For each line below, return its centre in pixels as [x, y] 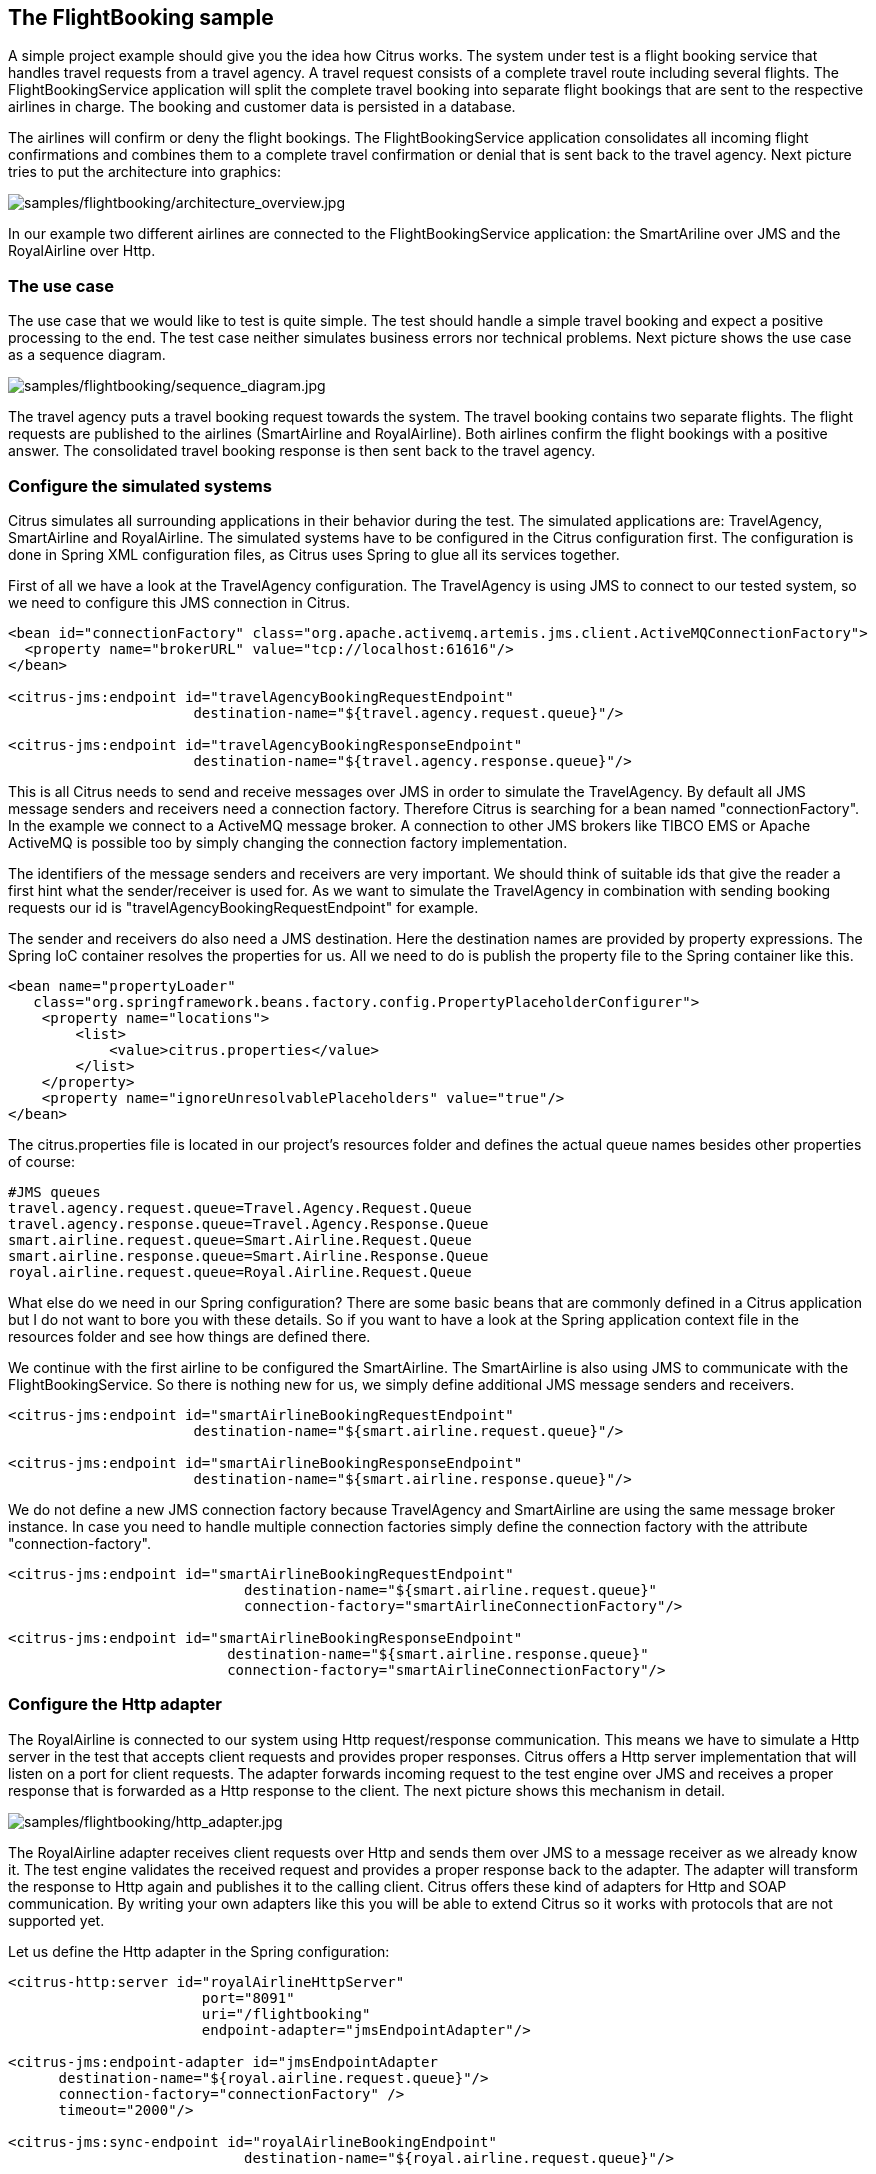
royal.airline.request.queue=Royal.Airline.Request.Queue [240, 1271]
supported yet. [56, 1920]
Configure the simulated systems [140, 485]
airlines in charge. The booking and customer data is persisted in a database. [262, 107]
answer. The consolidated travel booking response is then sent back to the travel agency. [302, 451]
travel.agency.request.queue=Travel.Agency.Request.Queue [240, 1207]
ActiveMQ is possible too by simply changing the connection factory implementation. [288, 842]
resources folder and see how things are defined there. [189, 1336]
